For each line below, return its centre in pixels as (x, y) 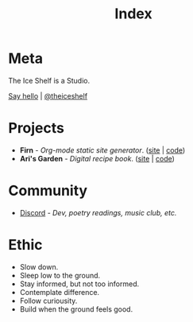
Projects (37, 128)
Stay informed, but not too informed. (79, 284)
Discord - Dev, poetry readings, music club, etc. (98, 212)
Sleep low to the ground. (60, 275)
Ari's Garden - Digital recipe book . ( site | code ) (97, 158)
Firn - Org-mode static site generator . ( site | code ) (102, 150)
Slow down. (39, 266)
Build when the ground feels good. (76, 309)
